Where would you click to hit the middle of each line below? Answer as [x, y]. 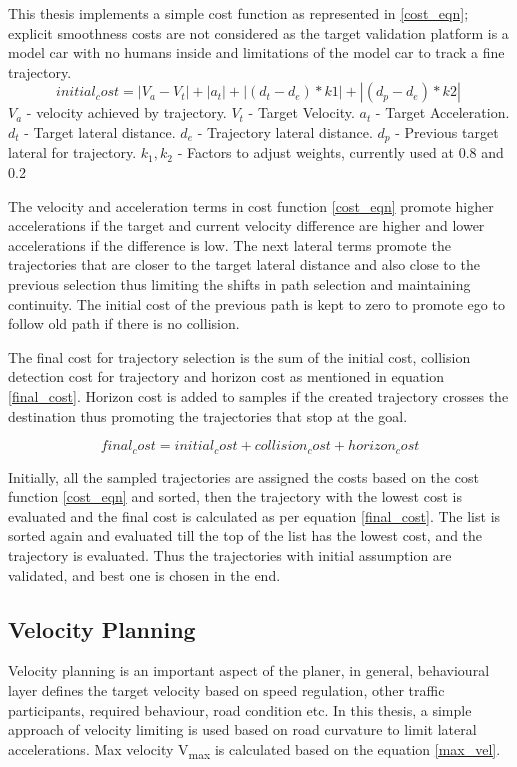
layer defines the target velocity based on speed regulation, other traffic [226, 689]
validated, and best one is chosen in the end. [144, 574]
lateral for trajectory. [72, 152]
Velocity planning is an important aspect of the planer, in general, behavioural [249, 670]
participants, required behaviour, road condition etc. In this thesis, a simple [240, 709]
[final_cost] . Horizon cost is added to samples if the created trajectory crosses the [258, 395]
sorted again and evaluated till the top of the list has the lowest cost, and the [245, 535]
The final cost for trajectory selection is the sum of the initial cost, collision [239, 356]
